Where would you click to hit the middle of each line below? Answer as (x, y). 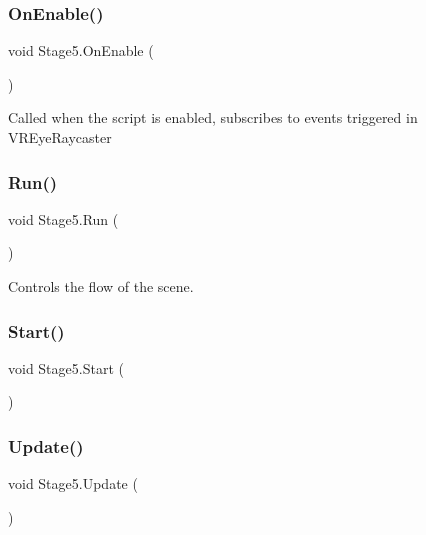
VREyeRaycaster (60, 137)
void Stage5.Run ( (63, 218)
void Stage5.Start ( (66, 367)
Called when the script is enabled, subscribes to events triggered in (213, 117)
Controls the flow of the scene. (101, 286)
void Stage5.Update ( (73, 483)
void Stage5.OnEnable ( (81, 50)
